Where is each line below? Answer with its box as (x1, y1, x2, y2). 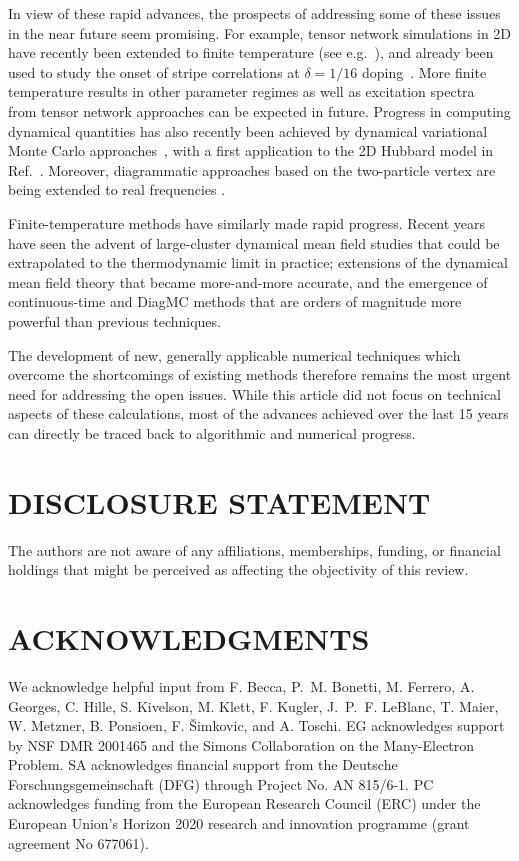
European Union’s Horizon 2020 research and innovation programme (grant (8, 813, 470, 834)
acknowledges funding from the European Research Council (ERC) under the (8, 793, 481, 814)
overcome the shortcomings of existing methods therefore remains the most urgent (8, 364, 512, 385)
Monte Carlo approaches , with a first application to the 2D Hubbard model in (8, 140, 494, 161)
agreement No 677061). (8, 832, 149, 853)
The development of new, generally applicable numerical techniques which (8, 344, 461, 365)
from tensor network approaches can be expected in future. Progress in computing (8, 100, 511, 121)
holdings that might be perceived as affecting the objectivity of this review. (8, 559, 469, 580)
